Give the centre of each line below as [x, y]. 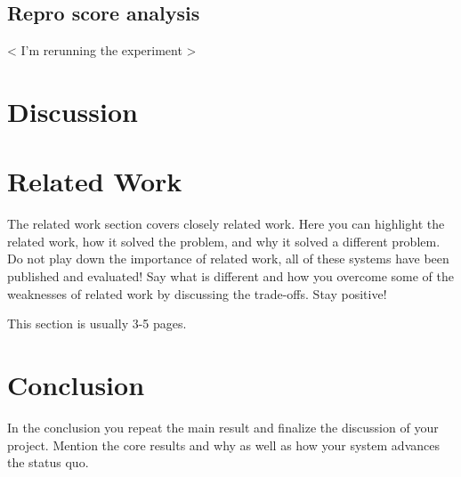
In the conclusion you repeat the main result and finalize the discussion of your [223, 427]
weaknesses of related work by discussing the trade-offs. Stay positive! [197, 293]
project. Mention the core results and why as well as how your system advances [223, 445]
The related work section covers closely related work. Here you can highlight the [226, 224]
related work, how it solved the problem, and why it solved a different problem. [224, 241]
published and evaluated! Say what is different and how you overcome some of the [230, 276]
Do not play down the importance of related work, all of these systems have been [228, 259]
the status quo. [48, 462]
